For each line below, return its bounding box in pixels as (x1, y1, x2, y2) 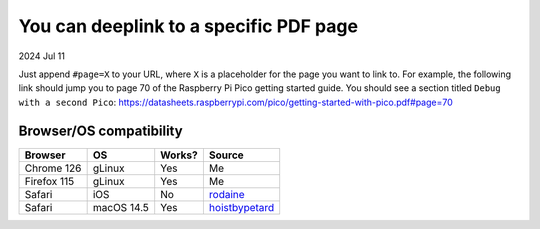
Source (208, 148, 244, 162)
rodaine (208, 187, 245, 201)
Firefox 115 (24, 174, 75, 188)
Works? (160, 148, 199, 162)
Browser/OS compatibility (18, 122, 184, 139)
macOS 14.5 (92, 200, 150, 214)
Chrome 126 (24, 161, 82, 175)
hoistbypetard (208, 200, 275, 214)
